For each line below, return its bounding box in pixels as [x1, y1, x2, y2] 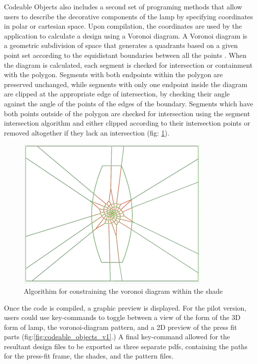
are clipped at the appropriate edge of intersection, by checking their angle [4, 89, 230, 99]
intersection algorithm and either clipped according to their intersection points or [4, 118, 250, 128]
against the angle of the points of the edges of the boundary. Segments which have [4, 98, 253, 108]
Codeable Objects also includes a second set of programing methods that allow [4, 1, 242, 11]
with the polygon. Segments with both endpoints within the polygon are [4, 69, 223, 80]
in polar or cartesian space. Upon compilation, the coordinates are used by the [4, 21, 242, 31]
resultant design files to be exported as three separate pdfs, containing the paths [4, 341, 248, 351]
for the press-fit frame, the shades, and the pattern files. [4, 351, 173, 361]
